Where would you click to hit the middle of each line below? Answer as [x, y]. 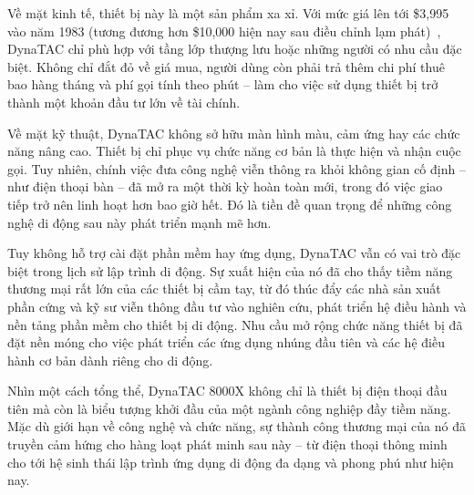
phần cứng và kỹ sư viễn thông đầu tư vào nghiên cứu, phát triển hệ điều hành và [237, 306]
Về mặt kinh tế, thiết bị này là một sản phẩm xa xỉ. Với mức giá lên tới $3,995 [228, 13]
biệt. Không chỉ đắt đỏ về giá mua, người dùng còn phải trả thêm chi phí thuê [226, 66]
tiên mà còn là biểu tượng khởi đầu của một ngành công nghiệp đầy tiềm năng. [229, 408]
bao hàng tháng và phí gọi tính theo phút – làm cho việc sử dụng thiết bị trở [223, 84]
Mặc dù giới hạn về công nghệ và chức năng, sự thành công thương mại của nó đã [237, 426]
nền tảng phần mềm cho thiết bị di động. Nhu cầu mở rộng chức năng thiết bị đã [235, 324]
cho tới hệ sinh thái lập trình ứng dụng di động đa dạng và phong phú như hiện [231, 462]
